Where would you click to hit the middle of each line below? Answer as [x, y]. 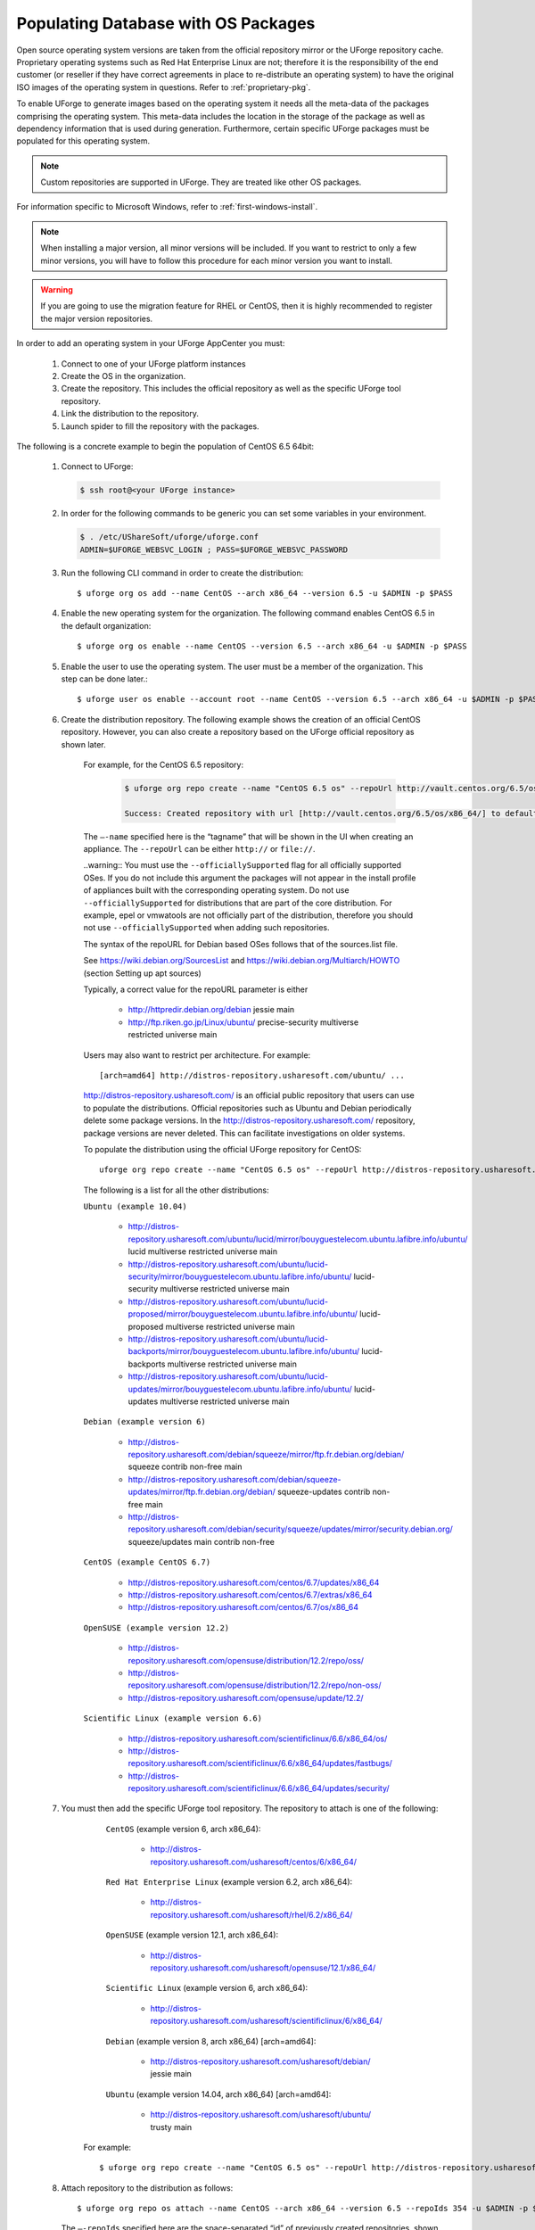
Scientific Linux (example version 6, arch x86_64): [207, 1988]
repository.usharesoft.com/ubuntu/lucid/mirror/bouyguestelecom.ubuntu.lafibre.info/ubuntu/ [298, 1239]
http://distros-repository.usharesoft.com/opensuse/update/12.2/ [246, 1697]
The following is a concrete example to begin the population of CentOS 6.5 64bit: [165, 446]
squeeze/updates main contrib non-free [202, 1541]
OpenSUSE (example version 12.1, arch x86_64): [192, 1935]
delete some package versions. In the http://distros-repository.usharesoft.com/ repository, [249, 1120]
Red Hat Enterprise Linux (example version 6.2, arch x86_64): [229, 1882]
